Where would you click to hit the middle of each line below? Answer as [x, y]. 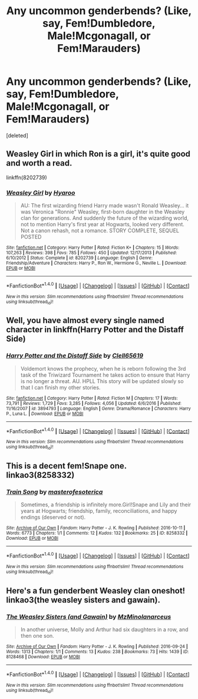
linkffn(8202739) [27, 177]
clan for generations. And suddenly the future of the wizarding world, [105, 218]
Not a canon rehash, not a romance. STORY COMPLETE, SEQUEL [100, 230]
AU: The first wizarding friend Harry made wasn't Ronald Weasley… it [105, 206]
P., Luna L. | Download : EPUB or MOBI [45, 414]
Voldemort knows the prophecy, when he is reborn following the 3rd [103, 368]
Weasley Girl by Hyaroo [41, 193]
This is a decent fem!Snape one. [66, 466]
